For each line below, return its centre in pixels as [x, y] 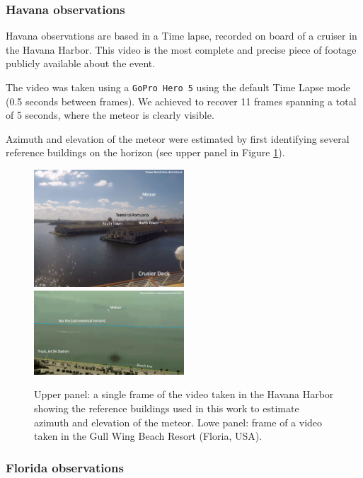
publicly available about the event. [81, 63]
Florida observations [65, 467]
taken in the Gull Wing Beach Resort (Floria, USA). [148, 436]
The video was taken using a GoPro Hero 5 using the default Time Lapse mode [178, 87]
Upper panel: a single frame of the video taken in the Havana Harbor [184, 394]
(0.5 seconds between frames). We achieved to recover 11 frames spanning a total [181, 101]
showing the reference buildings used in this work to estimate [167, 408]
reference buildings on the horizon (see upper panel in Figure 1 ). [145, 152]
